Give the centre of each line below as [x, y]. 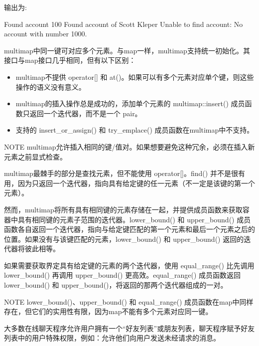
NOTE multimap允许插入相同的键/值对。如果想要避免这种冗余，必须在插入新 [129, 146]
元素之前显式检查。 [35, 156]
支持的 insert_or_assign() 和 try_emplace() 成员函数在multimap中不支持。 [135, 130]
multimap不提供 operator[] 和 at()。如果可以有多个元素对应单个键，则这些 [135, 77]
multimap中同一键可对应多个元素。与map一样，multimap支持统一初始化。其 [127, 50]
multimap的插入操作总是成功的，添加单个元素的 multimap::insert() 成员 [130, 103]
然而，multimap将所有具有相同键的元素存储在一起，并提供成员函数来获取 [123, 209]
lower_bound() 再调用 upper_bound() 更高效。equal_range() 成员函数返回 [123, 275]
